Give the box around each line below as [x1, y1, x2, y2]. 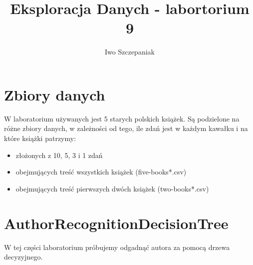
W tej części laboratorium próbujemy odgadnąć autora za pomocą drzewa [4, 241, 230, 252]
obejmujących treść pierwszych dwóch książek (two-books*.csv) [15, 183, 209, 193]
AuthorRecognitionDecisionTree [4, 212, 229, 233]
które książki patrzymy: [4, 133, 76, 143]
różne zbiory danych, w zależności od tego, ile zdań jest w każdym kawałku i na [4, 123, 248, 133]
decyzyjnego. [4, 251, 43, 262]
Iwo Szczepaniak [105, 46, 155, 57]
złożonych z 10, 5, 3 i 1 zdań [15, 149, 103, 160]
